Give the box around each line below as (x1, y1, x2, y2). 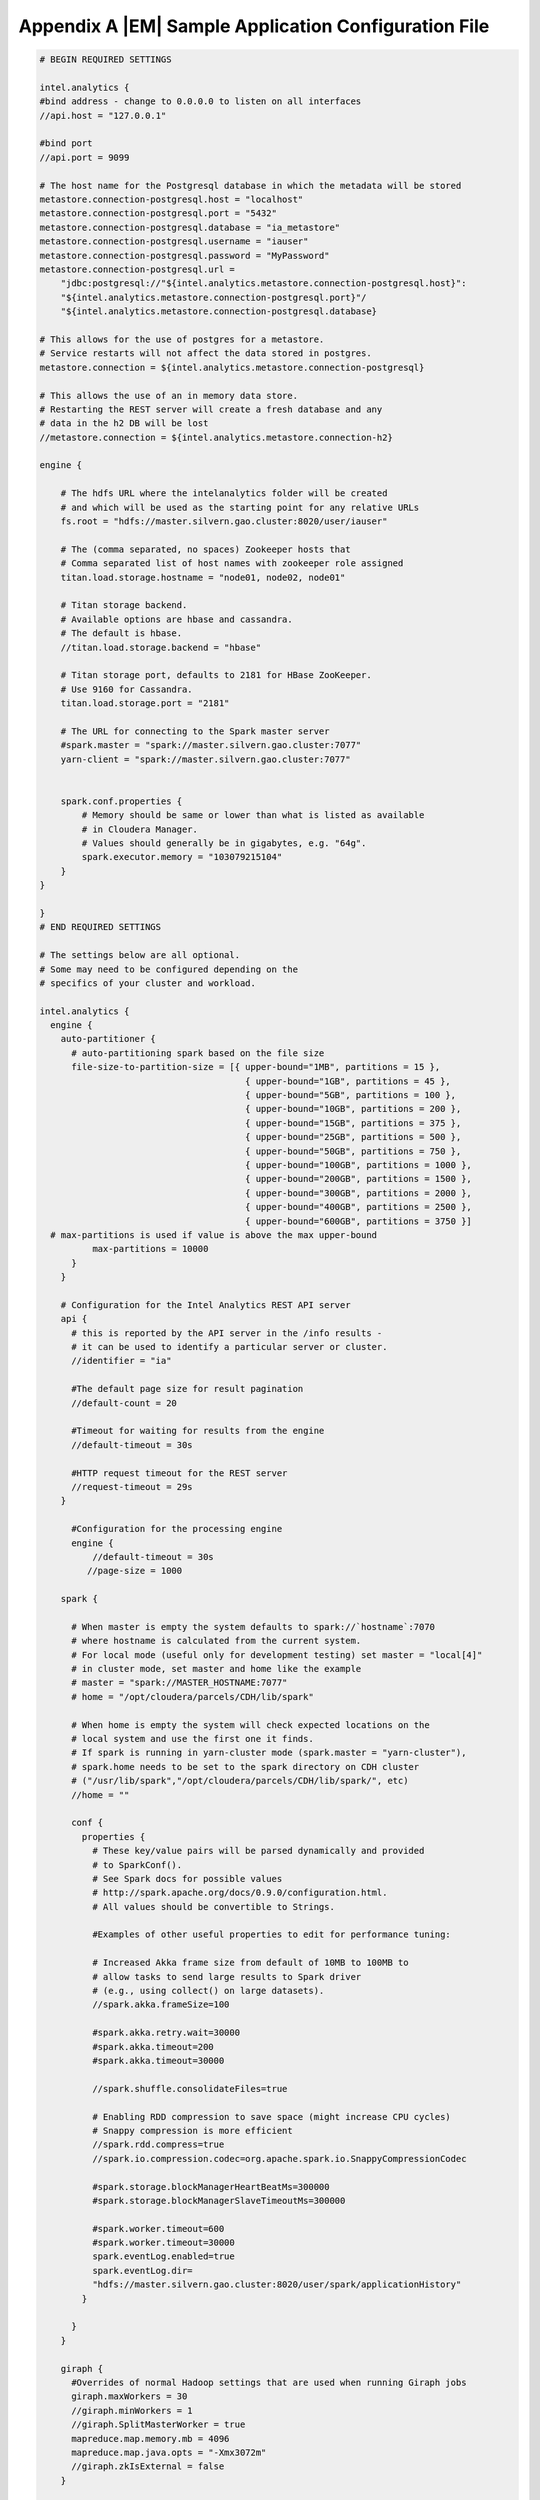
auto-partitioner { (60, 1033, 157, 1045)
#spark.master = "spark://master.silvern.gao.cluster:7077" (60, 740, 362, 751)
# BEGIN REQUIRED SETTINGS (39, 54, 172, 65)
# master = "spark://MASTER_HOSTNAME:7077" (71, 1677, 288, 1689)
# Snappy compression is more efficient (91, 2125, 294, 2136)
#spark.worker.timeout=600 (91, 2223, 225, 2234)
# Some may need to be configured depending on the (39, 963, 299, 975)
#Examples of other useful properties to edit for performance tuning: (91, 1929, 452, 1940)
